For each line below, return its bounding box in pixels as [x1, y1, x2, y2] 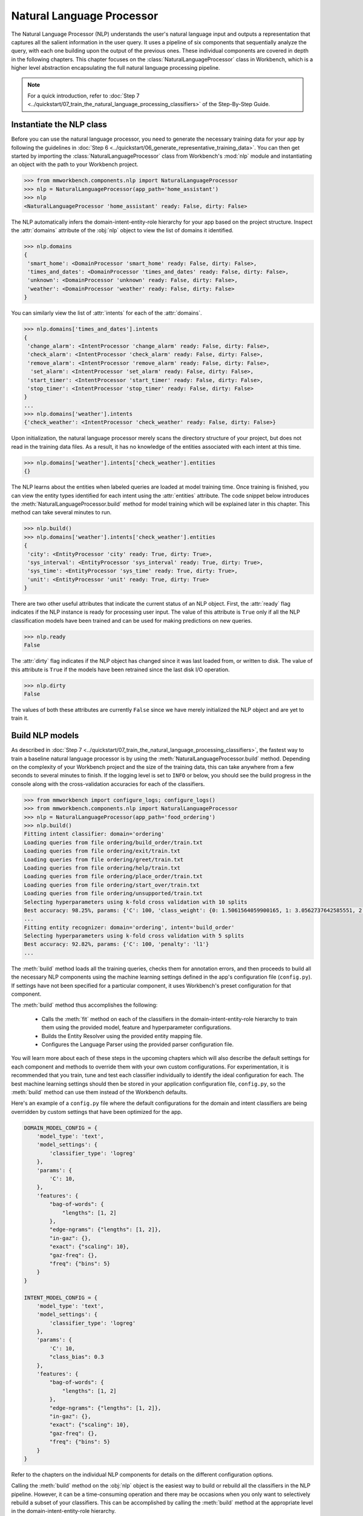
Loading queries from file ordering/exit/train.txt [24, 848, 181, 854]
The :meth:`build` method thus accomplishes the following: [11, 1001, 158, 1009]
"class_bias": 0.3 [49, 1353, 104, 1361]
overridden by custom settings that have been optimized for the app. [11, 1108, 183, 1115]
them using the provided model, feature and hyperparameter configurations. [41, 1024, 232, 1031]
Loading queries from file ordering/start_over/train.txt [24, 881, 200, 888]
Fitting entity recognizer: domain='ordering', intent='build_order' [24, 924, 235, 931]
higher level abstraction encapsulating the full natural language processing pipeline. [11, 64, 220, 72]
